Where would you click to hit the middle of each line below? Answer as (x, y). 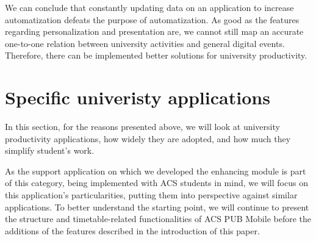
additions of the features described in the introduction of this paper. (132, 230)
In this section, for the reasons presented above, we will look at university (142, 127)
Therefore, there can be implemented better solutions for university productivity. (156, 55)
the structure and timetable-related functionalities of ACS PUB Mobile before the (158, 219)
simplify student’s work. (50, 150)
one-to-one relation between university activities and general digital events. (145, 43)
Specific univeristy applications (138, 97)
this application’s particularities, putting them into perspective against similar (151, 195)
